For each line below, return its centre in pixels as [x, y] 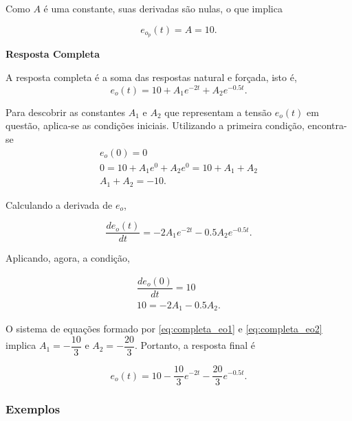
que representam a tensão [218, 112]
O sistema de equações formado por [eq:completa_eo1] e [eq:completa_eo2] [164, 329]
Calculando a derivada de [59, 204]
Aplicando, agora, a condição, [68, 258]
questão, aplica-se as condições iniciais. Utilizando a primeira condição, [155, 125]
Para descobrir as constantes [66, 112]
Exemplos [33, 409]
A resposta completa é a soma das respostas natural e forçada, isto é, [151, 77]
